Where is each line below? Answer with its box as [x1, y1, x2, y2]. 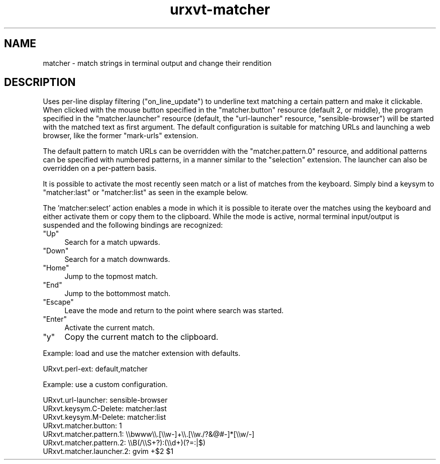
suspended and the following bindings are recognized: [43, 221, 223, 230]
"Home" [43, 263, 69, 272]
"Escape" [43, 298, 74, 307]
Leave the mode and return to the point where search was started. [64, 306, 284, 315]
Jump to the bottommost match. [64, 289, 171, 298]
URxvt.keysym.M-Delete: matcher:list [43, 413, 166, 422]
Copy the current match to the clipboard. [64, 332, 218, 342]
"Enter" [43, 315, 67, 324]
